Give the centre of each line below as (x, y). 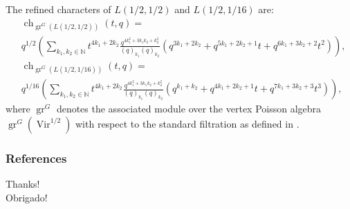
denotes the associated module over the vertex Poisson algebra (189, 109)
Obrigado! (27, 197)
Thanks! (23, 183)
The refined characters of (58, 9)
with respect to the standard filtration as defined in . (187, 123)
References (36, 158)
